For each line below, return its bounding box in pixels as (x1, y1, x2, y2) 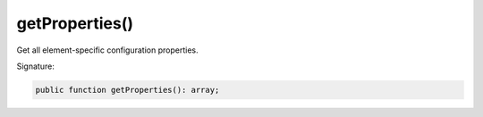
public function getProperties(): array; (35, 85, 220, 95)
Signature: (16, 61, 55, 71)
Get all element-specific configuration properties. (16, 45, 199, 55)
